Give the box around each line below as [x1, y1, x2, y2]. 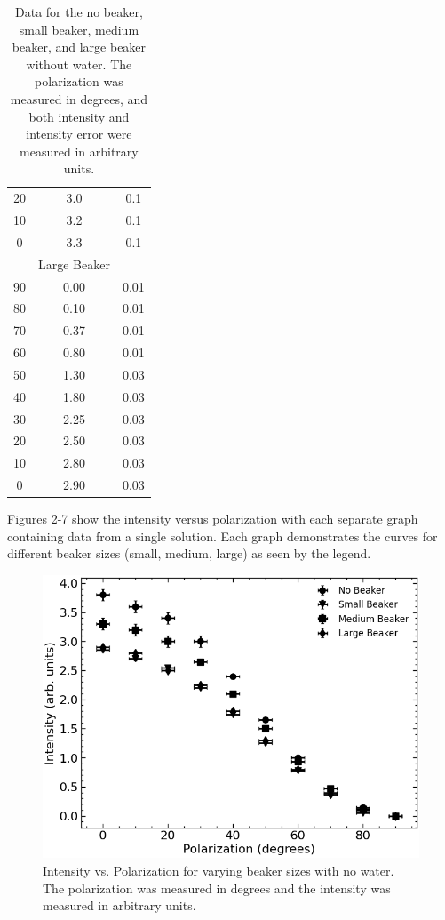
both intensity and [28, 107, 130, 125]
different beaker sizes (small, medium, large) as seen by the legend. [7, 544, 371, 563]
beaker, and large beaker [12, 37, 147, 56]
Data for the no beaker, [15, 3, 143, 20]
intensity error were [26, 124, 132, 143]
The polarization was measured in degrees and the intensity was [43, 878, 391, 897]
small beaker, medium [19, 20, 139, 38]
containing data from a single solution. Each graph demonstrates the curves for [7, 526, 438, 545]
